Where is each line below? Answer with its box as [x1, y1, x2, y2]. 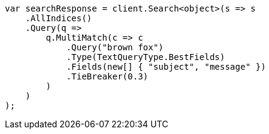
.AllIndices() [25, 13, 92, 23]
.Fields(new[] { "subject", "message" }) [66, 62, 266, 72]
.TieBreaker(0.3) [66, 72, 149, 81]
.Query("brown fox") [66, 42, 164, 52]
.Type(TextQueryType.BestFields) [66, 52, 225, 62]
